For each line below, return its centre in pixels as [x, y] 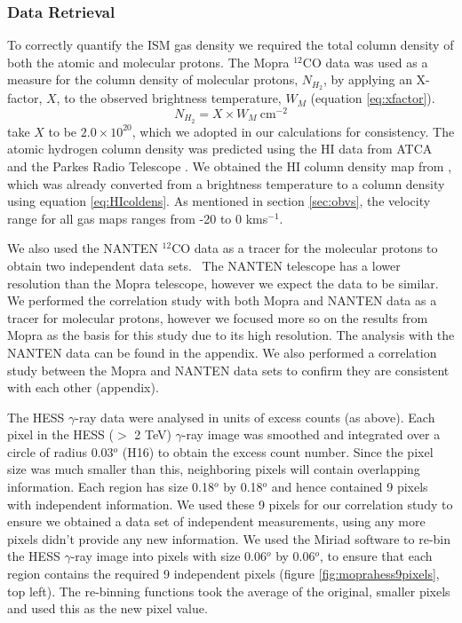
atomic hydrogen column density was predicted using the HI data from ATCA [220, 149]
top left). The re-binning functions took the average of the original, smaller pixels [229, 591]
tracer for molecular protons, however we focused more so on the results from [218, 317]
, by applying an [367, 79]
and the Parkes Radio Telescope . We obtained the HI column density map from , [230, 166]
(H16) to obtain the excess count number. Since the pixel [278, 451]
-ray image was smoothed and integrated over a [311, 434]
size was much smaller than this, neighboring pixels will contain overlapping [214, 469]
